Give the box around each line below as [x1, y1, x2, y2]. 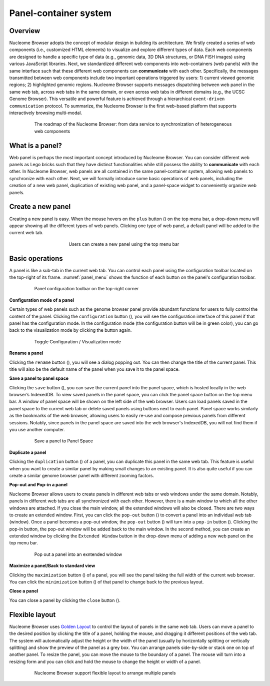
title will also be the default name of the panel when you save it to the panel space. [9, 366, 180, 372]
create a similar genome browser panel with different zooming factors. [9, 472, 154, 478]
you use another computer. [9, 427, 65, 433]
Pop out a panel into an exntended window [34, 551, 122, 557]
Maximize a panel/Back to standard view [9, 563, 95, 569]
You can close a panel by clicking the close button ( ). [9, 597, 121, 603]
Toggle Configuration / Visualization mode [34, 338, 121, 345]
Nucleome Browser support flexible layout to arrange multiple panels [34, 670, 176, 676]
